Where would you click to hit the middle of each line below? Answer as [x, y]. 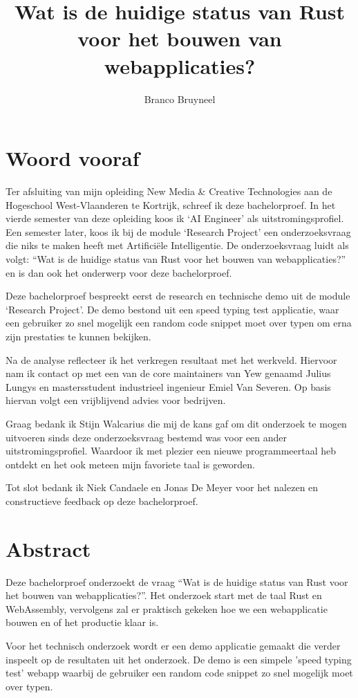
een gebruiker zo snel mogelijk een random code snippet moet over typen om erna [179, 323]
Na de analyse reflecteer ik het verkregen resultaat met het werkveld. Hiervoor [171, 359]
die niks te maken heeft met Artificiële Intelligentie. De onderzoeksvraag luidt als [177, 245]
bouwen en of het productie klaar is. [82, 622]
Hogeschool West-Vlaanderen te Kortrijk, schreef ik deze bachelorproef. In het [171, 204]
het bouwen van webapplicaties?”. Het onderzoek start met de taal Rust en [164, 595]
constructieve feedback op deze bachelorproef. [102, 500]
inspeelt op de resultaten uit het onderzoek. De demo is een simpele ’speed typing [179, 659]
